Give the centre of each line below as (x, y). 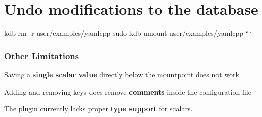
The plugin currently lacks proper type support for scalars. (98, 109)
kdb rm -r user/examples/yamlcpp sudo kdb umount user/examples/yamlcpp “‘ (128, 33)
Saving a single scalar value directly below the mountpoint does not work (122, 74)
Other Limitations (42, 55)
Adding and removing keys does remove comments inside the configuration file (128, 91)
